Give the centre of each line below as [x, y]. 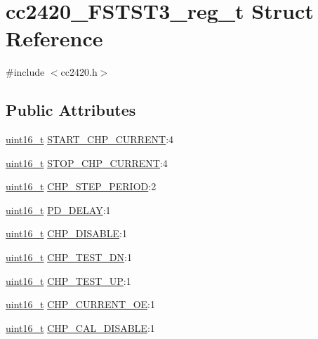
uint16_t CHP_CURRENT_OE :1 [80, 304]
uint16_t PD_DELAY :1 [58, 210]
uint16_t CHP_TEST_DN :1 [69, 257]
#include [25, 72]
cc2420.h [79, 72]
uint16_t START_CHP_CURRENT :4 [90, 139]
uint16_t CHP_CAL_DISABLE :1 [80, 327]
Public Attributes [71, 110]
